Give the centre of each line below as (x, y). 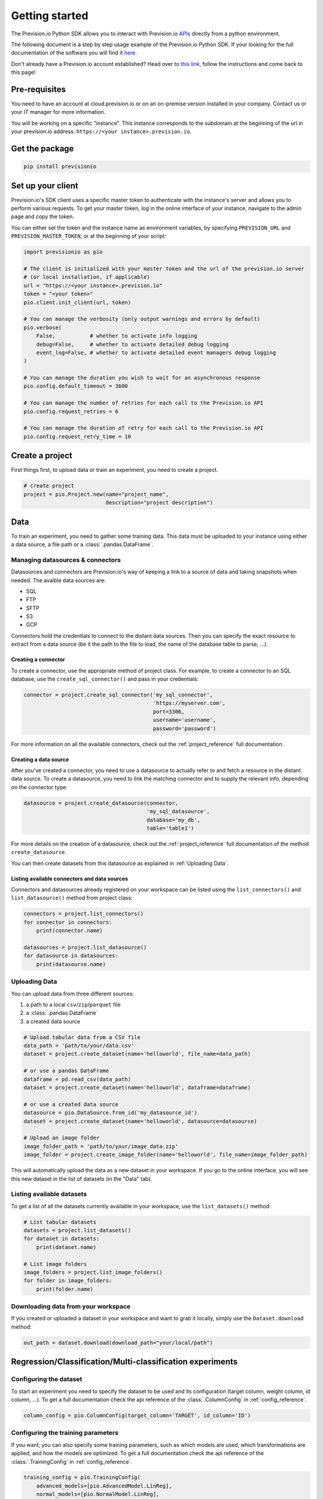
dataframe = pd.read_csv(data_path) (77, 1079)
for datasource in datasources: (71, 956)
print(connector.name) (69, 931)
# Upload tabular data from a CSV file (82, 1037)
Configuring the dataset (47, 1379)
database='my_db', (173, 820)
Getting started (50, 16)
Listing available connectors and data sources (70, 878)
